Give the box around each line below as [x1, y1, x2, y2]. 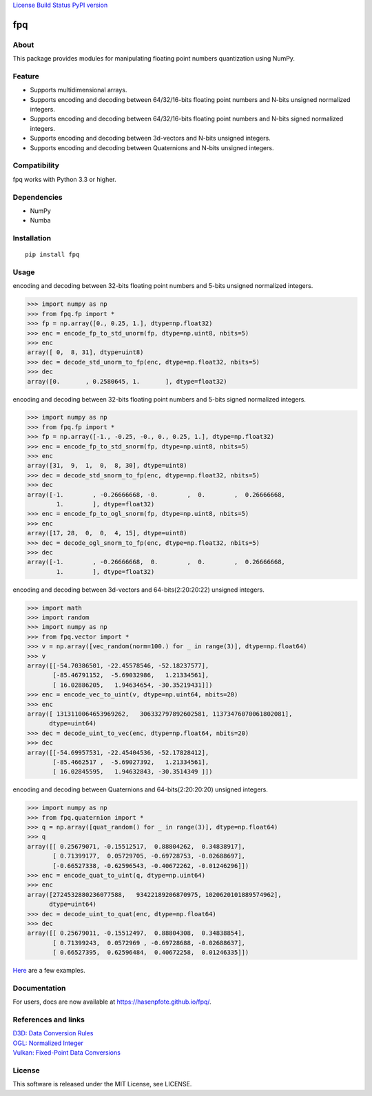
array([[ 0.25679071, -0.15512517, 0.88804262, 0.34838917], [27, 842, 246, 850]
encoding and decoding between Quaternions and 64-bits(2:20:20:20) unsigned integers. [12, 785, 269, 794]
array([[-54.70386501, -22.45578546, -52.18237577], [27, 662, 209, 670]
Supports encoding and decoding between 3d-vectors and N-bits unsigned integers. [30, 134, 271, 143]
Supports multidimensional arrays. [30, 86, 127, 94]
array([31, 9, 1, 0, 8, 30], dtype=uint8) [27, 462, 187, 470]
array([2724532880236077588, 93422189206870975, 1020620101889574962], [27, 891, 282, 898]
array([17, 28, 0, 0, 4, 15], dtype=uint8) [27, 529, 187, 537]
